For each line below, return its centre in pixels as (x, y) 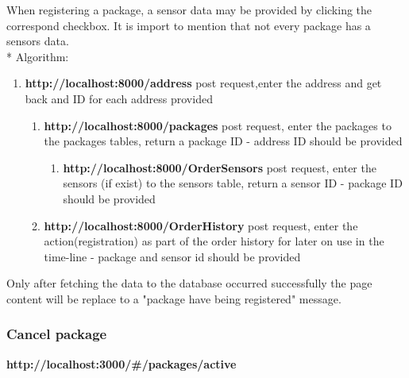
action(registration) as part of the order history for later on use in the (214, 241)
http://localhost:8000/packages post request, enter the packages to (218, 125)
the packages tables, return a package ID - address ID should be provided (223, 141)
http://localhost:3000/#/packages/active (122, 363)
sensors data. (38, 41)
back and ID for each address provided (119, 98)
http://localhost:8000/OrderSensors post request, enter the (220, 167)
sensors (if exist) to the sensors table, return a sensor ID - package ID (233, 183)
